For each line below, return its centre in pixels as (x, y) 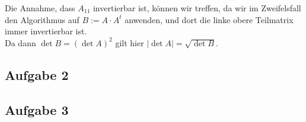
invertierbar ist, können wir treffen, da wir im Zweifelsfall (197, 8)
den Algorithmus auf (42, 19)
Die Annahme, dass (40, 8)
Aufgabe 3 (37, 109)
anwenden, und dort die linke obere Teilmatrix (209, 19)
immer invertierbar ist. (46, 31)
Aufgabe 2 (37, 74)
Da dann (20, 42)
